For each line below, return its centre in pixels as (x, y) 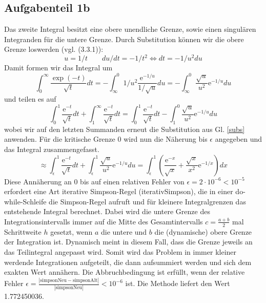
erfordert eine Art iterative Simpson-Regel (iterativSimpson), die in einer (119, 191)
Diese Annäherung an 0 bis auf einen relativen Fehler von (94, 181)
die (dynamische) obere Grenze (203, 231)
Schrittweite (23, 231)
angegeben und (239, 139)
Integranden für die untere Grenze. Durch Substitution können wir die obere (124, 39)
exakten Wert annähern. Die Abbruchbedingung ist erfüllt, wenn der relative (125, 272)
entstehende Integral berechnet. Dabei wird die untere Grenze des (107, 211)
